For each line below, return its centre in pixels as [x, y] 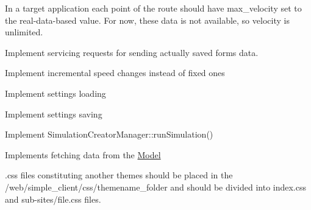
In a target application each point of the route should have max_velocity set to [153, 8]
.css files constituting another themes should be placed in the [119, 175]
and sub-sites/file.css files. [53, 199]
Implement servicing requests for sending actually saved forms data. [132, 52]
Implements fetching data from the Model [83, 154]
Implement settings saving [54, 114]
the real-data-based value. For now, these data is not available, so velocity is [147, 20]
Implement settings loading [55, 93]
